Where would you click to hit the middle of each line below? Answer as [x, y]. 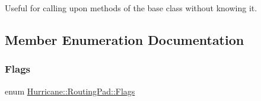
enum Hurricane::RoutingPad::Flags [70, 91]
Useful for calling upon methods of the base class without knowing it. [131, 8]
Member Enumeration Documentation [125, 39]
